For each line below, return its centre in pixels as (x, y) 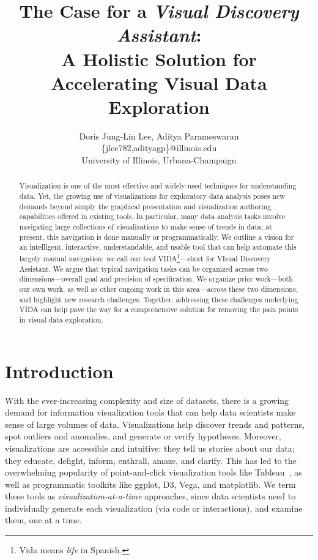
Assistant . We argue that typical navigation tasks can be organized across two (143, 268)
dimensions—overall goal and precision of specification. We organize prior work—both (156, 279)
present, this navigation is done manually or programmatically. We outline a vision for (157, 237)
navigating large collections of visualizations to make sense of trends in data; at (146, 227)
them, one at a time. (43, 520)
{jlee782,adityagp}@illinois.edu (159, 148)
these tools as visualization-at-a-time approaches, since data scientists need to (150, 496)
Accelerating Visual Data (159, 82)
